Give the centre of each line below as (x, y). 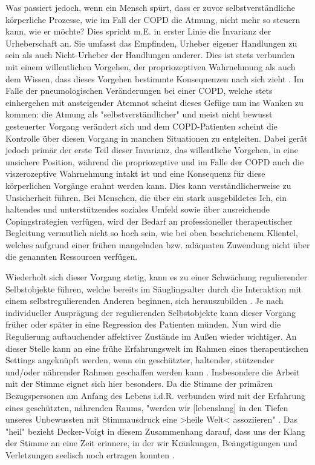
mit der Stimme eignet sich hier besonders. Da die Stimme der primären (139, 384)
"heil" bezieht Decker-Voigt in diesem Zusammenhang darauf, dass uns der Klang (156, 431)
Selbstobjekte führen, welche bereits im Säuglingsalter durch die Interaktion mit (154, 289)
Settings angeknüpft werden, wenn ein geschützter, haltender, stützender (140, 360)
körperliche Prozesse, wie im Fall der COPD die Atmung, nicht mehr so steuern (153, 19)
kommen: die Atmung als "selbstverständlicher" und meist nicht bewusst (139, 114)
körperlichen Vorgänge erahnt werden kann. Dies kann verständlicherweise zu (148, 185)
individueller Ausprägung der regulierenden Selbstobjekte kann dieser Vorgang (151, 312)
